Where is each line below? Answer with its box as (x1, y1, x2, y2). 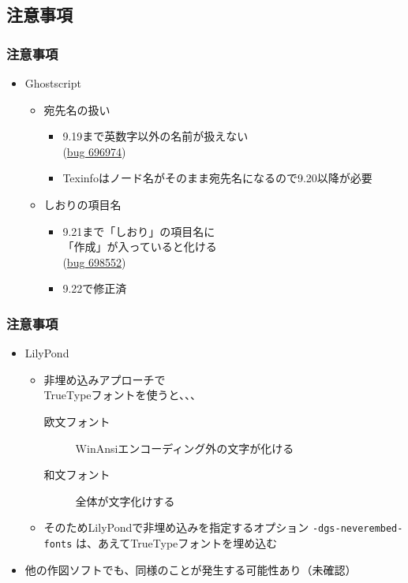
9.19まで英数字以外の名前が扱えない (62, 128, 249, 144)
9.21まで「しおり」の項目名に (62, 222, 215, 239)
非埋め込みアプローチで (43, 371, 166, 387)
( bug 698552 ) (62, 253, 126, 270)
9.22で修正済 (62, 280, 127, 297)
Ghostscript (24, 75, 81, 91)
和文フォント (43, 466, 110, 483)
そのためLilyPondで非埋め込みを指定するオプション (43, 519, 309, 536)
